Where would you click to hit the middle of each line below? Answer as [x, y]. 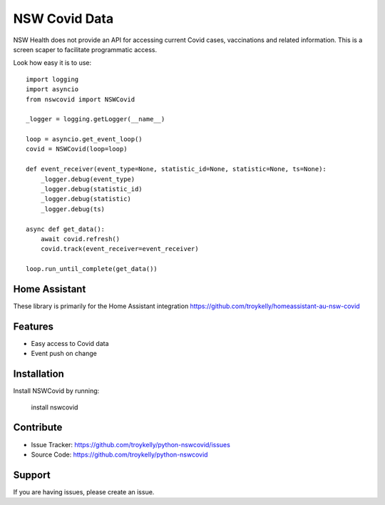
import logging [52, 79]
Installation [38, 374]
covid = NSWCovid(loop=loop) [77, 149]
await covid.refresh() [80, 239]
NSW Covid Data [63, 19]
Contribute [38, 428]
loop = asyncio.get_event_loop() [84, 139]
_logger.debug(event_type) [88, 179]
